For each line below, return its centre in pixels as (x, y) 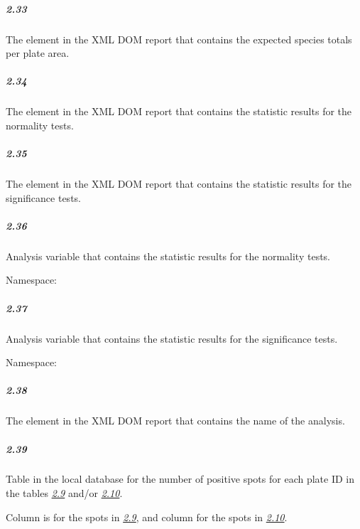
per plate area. (38, 53)
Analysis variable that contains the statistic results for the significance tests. (172, 338)
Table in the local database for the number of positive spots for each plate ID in (180, 479)
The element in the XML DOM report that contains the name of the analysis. (175, 421)
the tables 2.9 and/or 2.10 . (64, 493)
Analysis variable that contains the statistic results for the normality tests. (168, 256)
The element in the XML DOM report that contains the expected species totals (179, 39)
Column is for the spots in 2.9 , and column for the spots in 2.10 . (147, 517)
